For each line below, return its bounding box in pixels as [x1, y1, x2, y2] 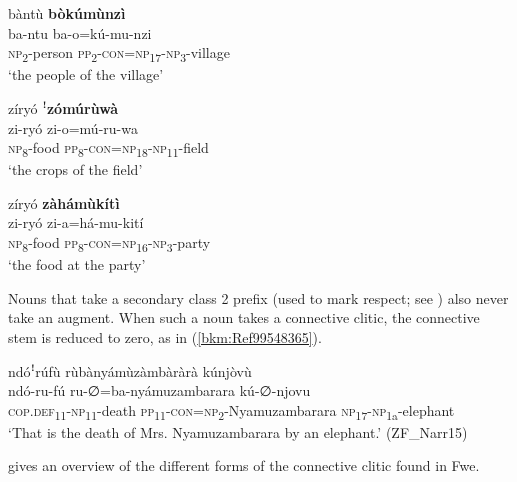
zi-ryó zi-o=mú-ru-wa [8, 117, 138, 138]
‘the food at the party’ [8, 254, 146, 275]
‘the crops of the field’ [8, 159, 143, 180]
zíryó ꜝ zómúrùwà [8, 97, 119, 118]
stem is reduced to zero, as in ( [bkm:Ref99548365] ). [8, 326, 322, 347]
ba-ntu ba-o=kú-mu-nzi [8, 22, 152, 43]
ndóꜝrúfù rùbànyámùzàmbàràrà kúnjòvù [8, 360, 252, 381]
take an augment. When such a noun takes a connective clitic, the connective [8, 307, 480, 328]
